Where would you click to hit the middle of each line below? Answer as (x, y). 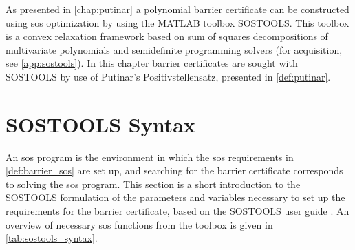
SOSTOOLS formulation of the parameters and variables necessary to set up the (175, 197)
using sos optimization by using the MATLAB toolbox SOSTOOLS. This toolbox (177, 22)
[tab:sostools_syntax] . (52, 238)
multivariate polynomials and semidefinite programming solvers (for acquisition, (174, 49)
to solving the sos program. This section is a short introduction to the (153, 184)
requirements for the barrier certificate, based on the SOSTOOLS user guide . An (177, 211)
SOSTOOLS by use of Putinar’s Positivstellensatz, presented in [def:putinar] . (168, 76)
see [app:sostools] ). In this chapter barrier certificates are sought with (152, 63)
